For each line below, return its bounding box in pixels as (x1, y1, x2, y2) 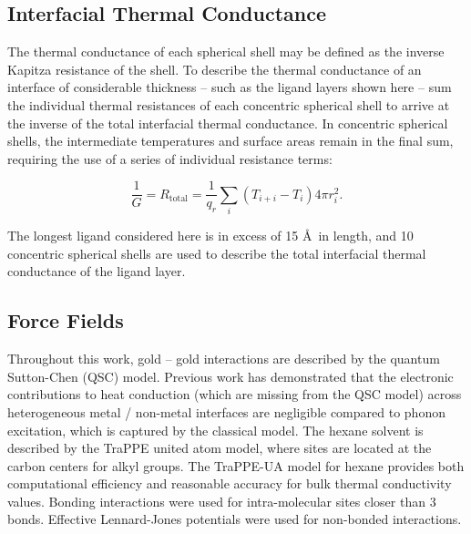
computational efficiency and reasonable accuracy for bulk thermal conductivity (7, 474, 452, 493)
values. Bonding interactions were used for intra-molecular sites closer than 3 (7, 491, 436, 510)
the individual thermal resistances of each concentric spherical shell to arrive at (7, 95, 450, 114)
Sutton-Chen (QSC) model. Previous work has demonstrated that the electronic (7, 366, 454, 385)
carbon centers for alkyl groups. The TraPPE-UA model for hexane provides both (7, 456, 465, 475)
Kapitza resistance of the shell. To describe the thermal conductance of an (7, 59, 422, 78)
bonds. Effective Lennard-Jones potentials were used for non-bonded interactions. (7, 509, 462, 529)
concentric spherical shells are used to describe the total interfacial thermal (7, 243, 426, 262)
